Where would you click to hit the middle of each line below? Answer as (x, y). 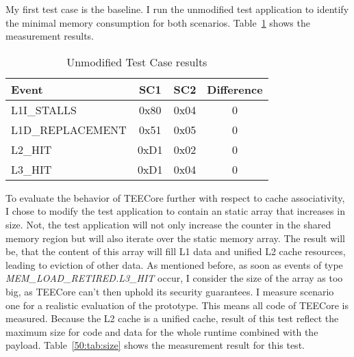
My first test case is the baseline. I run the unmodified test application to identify (177, 9)
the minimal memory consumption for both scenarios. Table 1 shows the (158, 22)
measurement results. (50, 36)
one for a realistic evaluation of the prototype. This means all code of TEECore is (177, 305)
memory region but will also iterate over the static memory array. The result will (175, 238)
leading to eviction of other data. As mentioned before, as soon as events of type (174, 264)
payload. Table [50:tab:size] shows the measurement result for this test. (155, 345)
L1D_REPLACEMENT (69, 129)
